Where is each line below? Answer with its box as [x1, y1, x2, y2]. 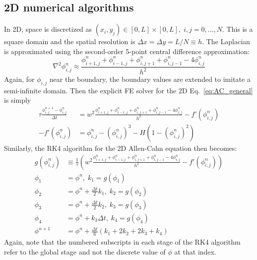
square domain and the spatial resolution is [4, 36, 135, 47]
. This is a [222, 24, 253, 34]
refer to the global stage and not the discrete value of [4, 246, 166, 257]
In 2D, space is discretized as [4, 24, 92, 34]
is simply [4, 95, 31, 105]
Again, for [4, 74, 35, 84]
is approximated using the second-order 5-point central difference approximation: [4, 46, 250, 56]
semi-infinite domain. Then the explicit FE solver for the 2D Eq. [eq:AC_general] [4, 85, 253, 95]
